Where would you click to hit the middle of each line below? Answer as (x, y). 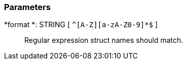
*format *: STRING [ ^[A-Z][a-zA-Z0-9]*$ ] (81, 25)
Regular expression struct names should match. (104, 40)
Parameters (27, 7)
